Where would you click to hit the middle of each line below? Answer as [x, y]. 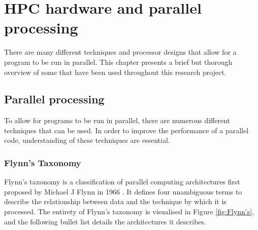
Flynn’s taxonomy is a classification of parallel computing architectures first [122, 182]
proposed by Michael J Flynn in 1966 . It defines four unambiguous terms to [123, 191]
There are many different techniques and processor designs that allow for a [120, 52]
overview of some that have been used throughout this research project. [115, 72]
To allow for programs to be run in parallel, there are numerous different [117, 120]
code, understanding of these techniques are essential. [87, 140]
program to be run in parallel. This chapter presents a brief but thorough [118, 62]
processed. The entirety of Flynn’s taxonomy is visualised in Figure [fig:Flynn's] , [129, 212]
